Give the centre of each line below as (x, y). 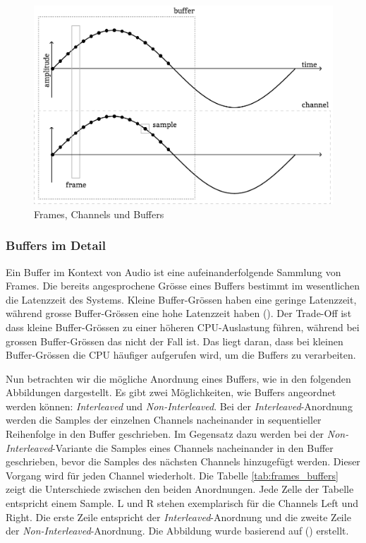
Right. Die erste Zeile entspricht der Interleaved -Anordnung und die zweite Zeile (178, 517)
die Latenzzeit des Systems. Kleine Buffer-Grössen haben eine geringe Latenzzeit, (181, 299)
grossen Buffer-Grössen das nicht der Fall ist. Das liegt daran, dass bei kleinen (175, 341)
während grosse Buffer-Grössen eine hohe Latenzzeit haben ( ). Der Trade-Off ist (179, 313)
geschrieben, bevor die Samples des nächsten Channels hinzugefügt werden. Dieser (183, 461)
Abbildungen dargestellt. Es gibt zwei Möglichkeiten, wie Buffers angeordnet (171, 392)
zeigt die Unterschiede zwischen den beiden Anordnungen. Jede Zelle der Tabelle (180, 489)
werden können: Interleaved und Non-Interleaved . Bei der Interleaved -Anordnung (179, 406)
